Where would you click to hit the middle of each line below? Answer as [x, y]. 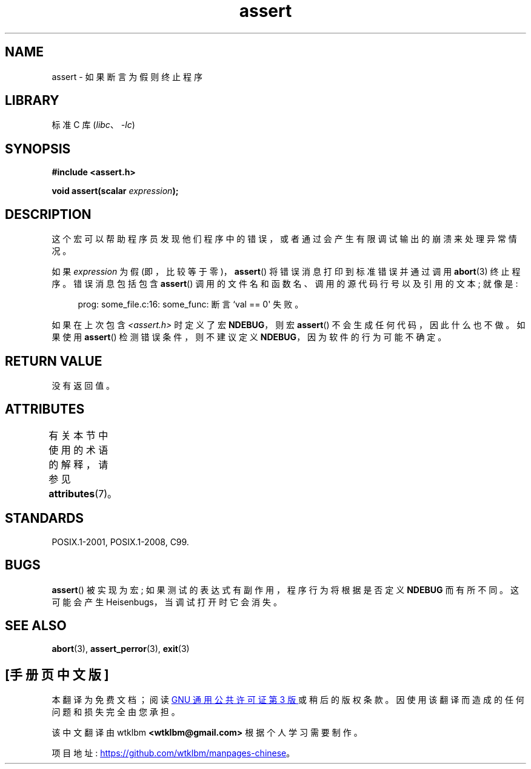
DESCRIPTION [48, 214]
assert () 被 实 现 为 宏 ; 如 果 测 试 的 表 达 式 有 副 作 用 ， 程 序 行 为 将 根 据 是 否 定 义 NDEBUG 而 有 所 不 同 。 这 [286, 589]
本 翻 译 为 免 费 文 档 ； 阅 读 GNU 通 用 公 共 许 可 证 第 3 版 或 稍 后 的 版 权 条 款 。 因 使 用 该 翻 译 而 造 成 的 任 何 [288, 700]
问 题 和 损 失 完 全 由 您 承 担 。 [116, 712]
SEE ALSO [36, 625]
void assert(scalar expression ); [115, 191]
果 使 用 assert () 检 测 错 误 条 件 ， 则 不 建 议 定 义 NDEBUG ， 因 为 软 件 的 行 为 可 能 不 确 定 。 [249, 337]
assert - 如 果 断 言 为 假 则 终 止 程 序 [127, 76]
